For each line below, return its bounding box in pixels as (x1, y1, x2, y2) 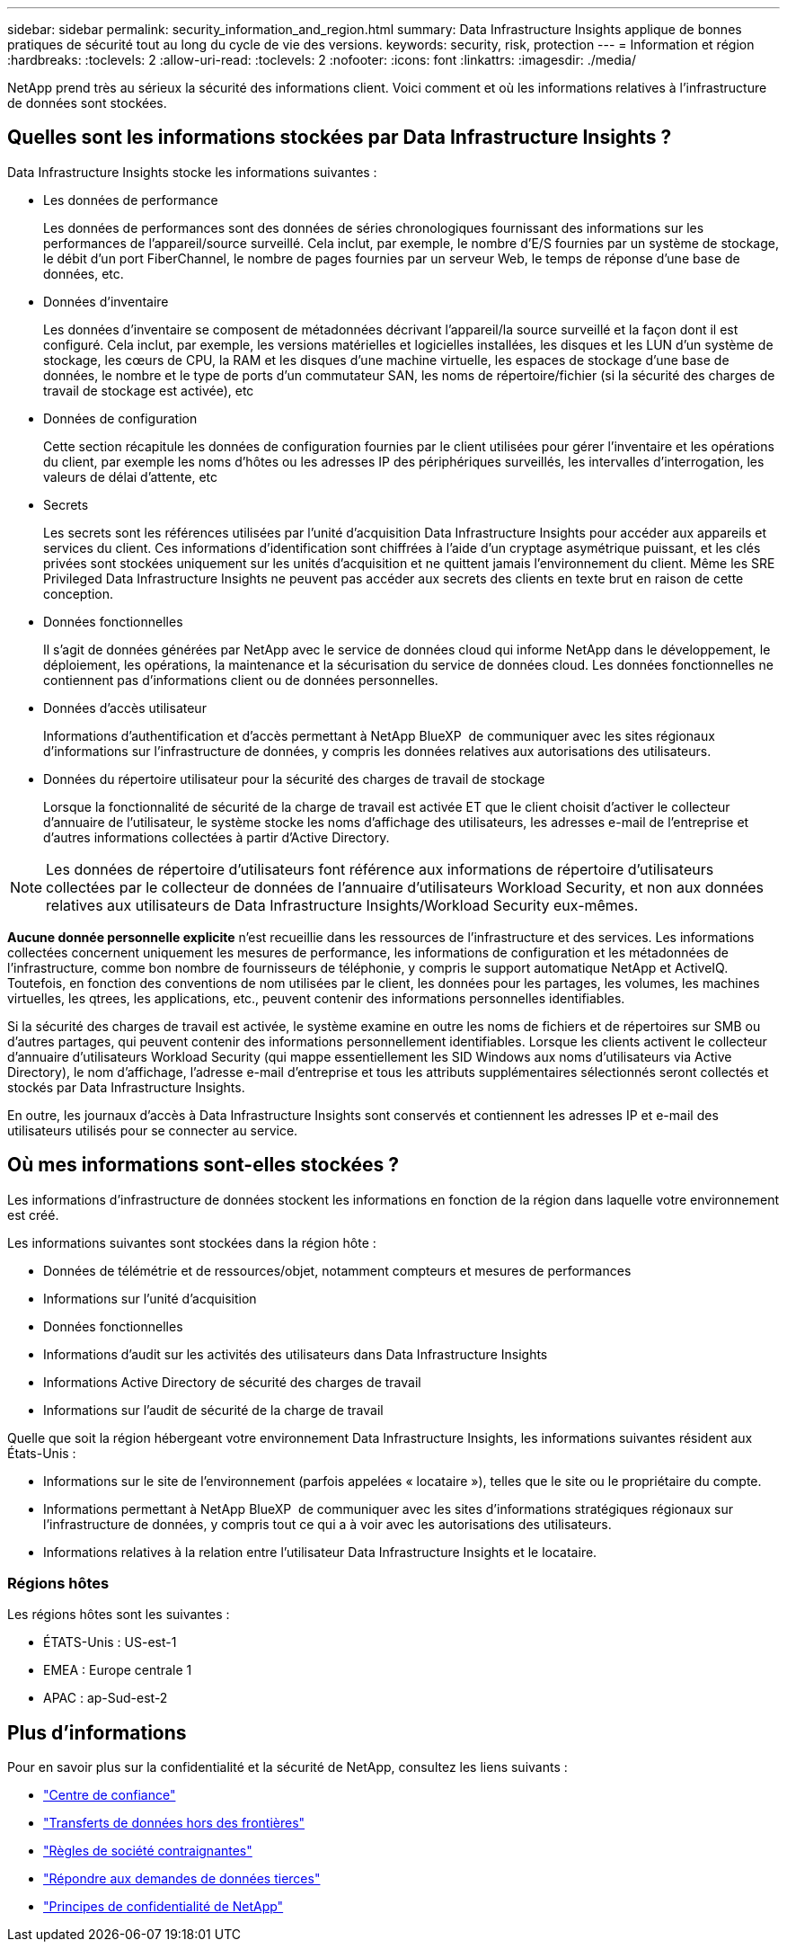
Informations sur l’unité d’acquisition (43, 1290, 257, 1306)
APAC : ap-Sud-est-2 (43, 1690, 168, 1706)
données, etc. (43, 265, 124, 281)
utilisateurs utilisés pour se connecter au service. (7, 1122, 298, 1138)
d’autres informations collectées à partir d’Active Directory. (43, 829, 390, 845)
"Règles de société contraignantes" (43, 1843, 252, 1859)
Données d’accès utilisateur (43, 699, 207, 716)
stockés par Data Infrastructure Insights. (7, 1079, 245, 1095)
